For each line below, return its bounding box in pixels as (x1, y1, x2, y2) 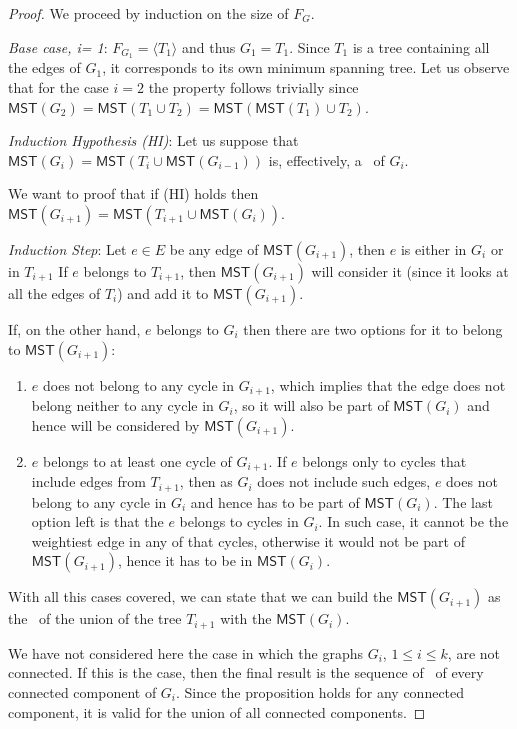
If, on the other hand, (8, 319, 141, 340)
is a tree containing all (352, 36, 490, 57)
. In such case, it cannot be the (318, 511, 509, 532)
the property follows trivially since (148, 77, 359, 98)
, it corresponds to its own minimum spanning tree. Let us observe (102, 57, 510, 78)
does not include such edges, (257, 471, 431, 492)
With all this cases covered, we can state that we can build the (8, 586, 393, 607)
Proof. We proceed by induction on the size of (8, 3, 289, 23)
